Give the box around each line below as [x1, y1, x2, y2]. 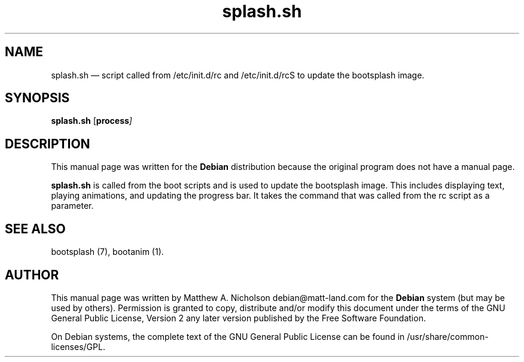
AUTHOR [5, 267, 59, 282]
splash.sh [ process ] [51, 115, 132, 126]
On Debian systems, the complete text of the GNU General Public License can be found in [51, 331, 405, 342]
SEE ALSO [5, 221, 66, 236]
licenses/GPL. [51, 341, 105, 352]
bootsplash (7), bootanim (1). [51, 247, 164, 257]
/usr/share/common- [407, 331, 489, 342]
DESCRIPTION [5, 136, 90, 151]
